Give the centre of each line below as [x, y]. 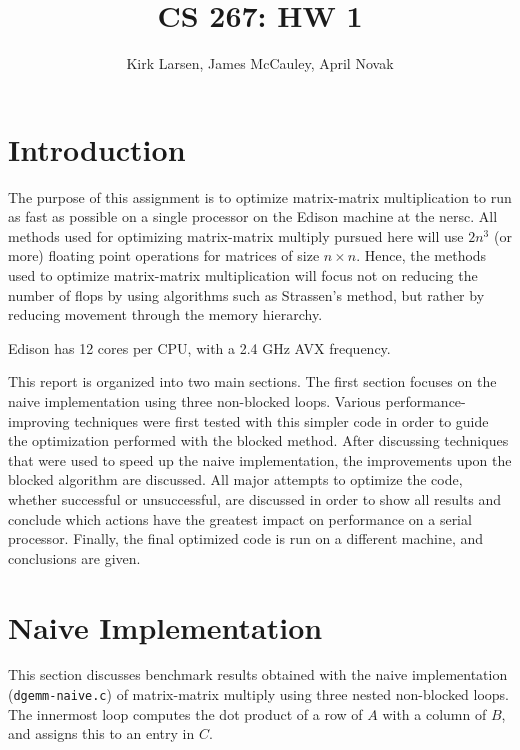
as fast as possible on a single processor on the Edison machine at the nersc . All [253, 216]
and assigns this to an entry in [101, 733]
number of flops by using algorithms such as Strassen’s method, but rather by [246, 294]
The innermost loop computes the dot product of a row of [185, 713]
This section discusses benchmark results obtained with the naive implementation [258, 674]
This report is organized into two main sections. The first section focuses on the [252, 381]
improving [39, 420]
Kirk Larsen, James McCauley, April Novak [260, 63]
